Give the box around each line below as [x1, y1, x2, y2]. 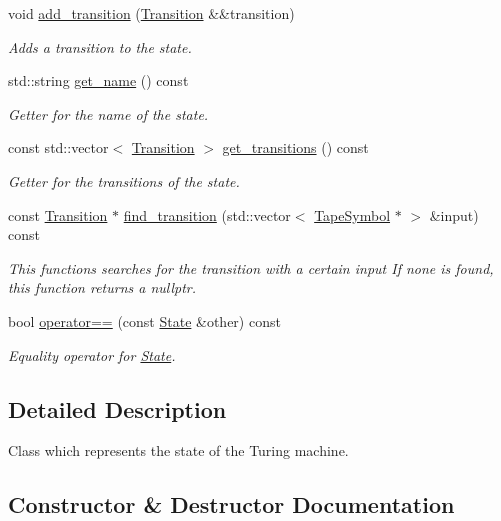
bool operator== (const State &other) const [8, 310, 281, 331]
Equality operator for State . [8, 344, 176, 365]
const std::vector [8, 137, 109, 158]
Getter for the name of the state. [8, 103, 209, 124]
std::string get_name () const [8, 70, 189, 91]
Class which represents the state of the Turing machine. [8, 440, 349, 461]
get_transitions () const [222, 137, 369, 158]
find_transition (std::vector [123, 204, 291, 225]
